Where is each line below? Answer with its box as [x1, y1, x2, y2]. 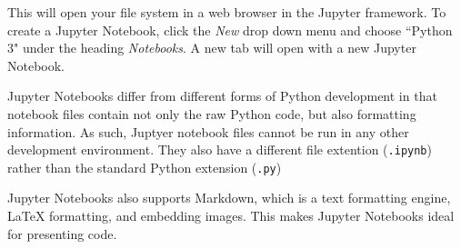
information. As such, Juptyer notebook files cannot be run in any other [7, 122, 409, 141]
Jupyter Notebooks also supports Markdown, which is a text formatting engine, [7, 188, 451, 207]
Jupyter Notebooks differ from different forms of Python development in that [7, 86, 437, 105]
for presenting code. [7, 224, 117, 243]
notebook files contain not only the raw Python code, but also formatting [7, 104, 416, 123]
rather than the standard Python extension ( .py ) [7, 157, 282, 176]
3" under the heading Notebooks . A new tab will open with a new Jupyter [7, 38, 416, 57]
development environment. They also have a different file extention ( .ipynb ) [7, 140, 432, 159]
